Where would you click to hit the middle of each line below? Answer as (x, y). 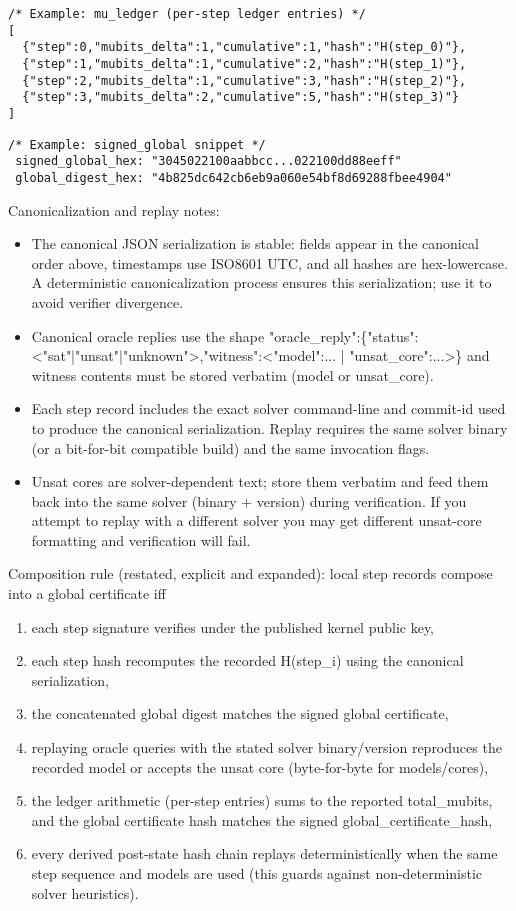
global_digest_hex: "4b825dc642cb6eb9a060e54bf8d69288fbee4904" (233, 177)
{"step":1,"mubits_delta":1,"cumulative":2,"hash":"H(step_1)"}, (244, 63)
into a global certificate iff (87, 593)
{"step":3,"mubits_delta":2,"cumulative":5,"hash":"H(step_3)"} (241, 97)
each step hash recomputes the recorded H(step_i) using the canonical (247, 660)
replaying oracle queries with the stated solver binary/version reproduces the (266, 747)
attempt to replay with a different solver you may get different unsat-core (256, 520)
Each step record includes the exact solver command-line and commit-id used (268, 408)
